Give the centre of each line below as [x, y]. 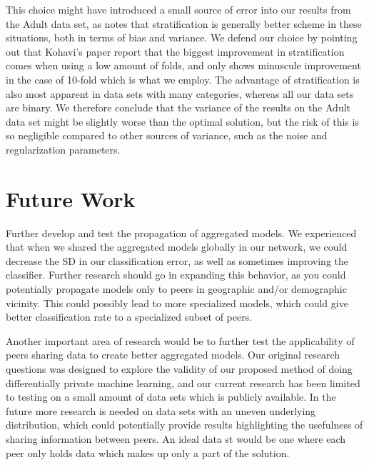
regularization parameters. [63, 149]
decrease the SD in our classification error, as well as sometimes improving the [177, 260]
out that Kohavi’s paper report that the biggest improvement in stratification [175, 51]
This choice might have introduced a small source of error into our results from [178, 9]
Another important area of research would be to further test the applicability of [180, 340]
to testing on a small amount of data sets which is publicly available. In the [171, 397]
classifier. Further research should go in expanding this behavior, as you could [176, 275]
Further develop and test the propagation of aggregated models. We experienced [181, 232]
